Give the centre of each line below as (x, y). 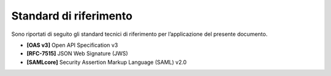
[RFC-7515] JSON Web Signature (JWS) (77, 54)
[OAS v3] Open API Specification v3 (72, 45)
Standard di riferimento (72, 16)
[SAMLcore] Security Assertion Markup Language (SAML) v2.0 (107, 62)
